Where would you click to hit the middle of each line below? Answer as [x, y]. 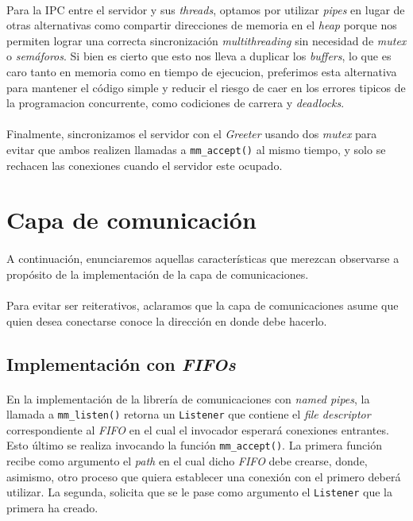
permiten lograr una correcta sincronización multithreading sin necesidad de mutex [206, 40]
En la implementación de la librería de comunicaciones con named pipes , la [188, 398]
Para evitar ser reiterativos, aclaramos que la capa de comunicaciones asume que [203, 305]
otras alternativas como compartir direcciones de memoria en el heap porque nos [202, 25]
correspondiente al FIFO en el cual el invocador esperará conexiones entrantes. [198, 429]
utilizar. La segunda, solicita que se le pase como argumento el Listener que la [199, 492]
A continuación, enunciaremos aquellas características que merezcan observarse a [203, 259]
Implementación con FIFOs [121, 363]
